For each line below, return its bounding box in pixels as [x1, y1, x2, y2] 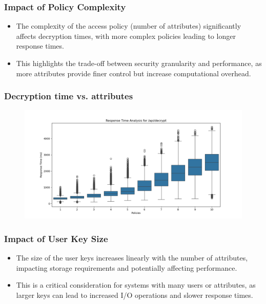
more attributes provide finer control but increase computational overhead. [16, 68, 251, 78]
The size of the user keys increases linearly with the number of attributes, [16, 252, 248, 263]
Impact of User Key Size [4, 232, 108, 245]
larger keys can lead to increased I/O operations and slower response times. [16, 290, 253, 300]
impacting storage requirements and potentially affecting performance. [16, 262, 237, 273]
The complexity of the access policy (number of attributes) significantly [16, 20, 241, 31]
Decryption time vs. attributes [4, 90, 133, 102]
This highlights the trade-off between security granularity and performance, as [16, 58, 262, 68]
